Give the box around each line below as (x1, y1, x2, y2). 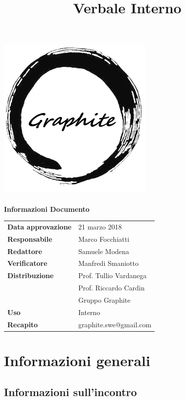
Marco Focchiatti (78, 233, 130, 244)
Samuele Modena (78, 246, 129, 256)
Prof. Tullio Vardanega (78, 270, 147, 281)
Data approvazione (7, 221, 71, 231)
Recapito (7, 319, 38, 329)
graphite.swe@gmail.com (78, 319, 152, 329)
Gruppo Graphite (78, 294, 131, 305)
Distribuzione (7, 270, 54, 281)
